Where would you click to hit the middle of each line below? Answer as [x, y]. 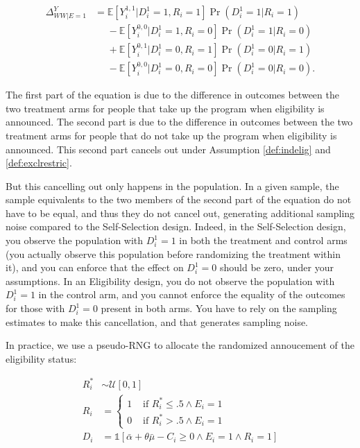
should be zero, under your [276, 267]
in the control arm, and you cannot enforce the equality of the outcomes [192, 294]
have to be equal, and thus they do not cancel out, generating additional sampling [180, 213]
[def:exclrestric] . [39, 163]
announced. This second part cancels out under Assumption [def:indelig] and [168, 149]
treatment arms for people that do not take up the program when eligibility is [171, 135]
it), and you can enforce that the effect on [95, 267]
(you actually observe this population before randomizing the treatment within [173, 253]
